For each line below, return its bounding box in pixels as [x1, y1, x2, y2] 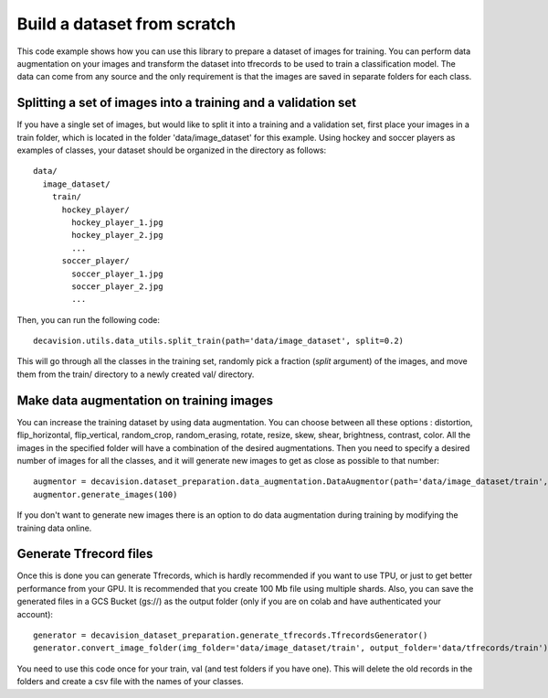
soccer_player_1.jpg [71, 268, 163, 279]
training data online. [16, 522, 92, 533]
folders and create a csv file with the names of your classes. [16, 676, 244, 687]
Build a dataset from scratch [16, 14, 237, 34]
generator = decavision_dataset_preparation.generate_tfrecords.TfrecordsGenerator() [33, 629, 428, 640]
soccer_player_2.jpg [71, 281, 163, 292]
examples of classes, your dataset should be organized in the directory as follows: [16, 145, 327, 156]
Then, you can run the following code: [16, 314, 160, 325]
